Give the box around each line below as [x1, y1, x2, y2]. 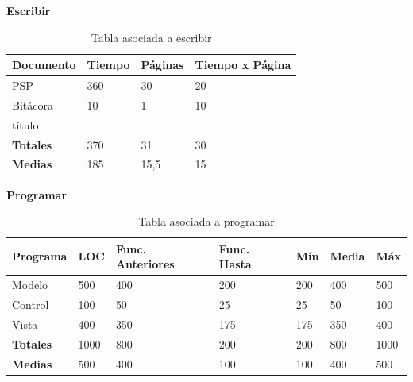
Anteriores [115, 256, 175, 272]
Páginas [141, 56, 184, 73]
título [12, 116, 39, 133]
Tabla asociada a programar [138, 213, 275, 230]
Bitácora [12, 96, 53, 113]
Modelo [12, 276, 48, 293]
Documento [12, 56, 76, 73]
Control [12, 295, 49, 312]
